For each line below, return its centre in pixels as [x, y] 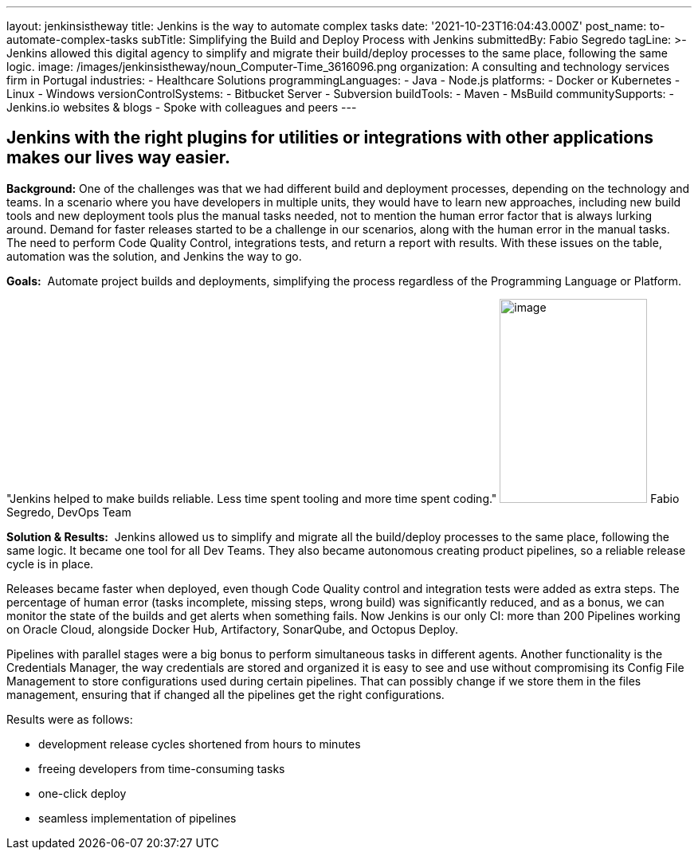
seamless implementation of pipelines [137, 818]
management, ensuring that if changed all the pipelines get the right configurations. [225, 694]
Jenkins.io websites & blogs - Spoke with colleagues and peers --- [182, 107]
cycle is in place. [50, 563]
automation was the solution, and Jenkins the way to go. [154, 256]
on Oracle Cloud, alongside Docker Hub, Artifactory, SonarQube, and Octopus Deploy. [233, 629]
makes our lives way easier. [118, 158]
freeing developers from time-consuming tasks [162, 768]
